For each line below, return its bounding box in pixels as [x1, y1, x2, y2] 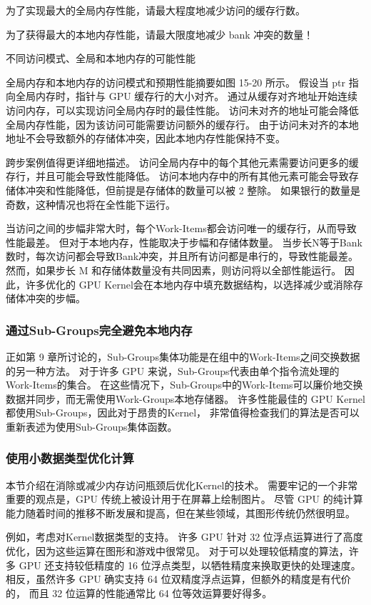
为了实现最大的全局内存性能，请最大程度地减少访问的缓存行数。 [6, 3, 305, 17]
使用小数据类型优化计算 [6, 449, 134, 467]
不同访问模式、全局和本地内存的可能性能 [6, 51, 195, 66]
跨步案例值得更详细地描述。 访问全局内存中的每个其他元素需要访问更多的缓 [6, 154, 359, 169]
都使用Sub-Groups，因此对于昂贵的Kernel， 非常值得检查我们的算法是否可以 [6, 405, 360, 420]
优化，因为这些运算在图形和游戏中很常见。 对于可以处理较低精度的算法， [6, 544, 349, 559]
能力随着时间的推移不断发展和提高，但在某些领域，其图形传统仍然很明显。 [6, 505, 355, 520]
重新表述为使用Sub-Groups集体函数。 [6, 419, 178, 434]
